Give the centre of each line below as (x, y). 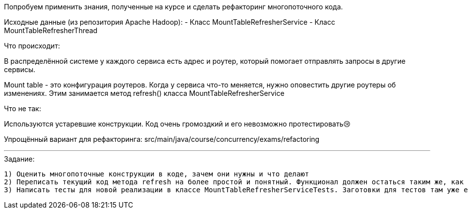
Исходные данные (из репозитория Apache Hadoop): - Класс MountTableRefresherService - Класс (170, 22)
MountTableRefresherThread (51, 30)
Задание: (19, 159)
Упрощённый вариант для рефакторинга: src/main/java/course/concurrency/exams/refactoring (162, 139)
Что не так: (23, 108)
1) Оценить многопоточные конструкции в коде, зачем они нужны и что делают (157, 174)
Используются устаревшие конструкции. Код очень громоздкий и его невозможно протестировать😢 (177, 124)
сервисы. (20, 69)
